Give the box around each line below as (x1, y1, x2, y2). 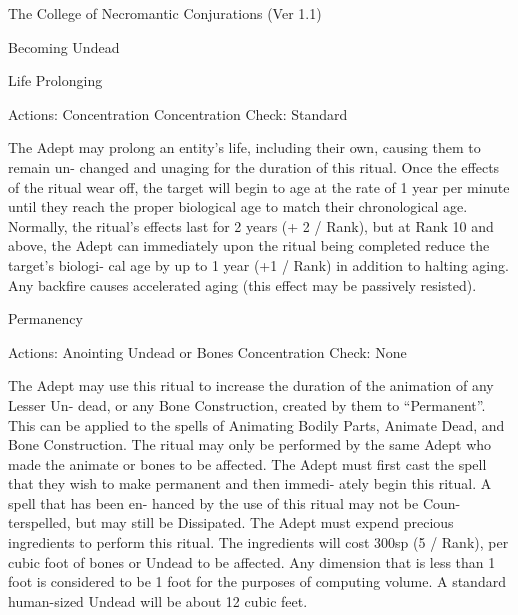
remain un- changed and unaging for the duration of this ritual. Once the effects (8, 156, 500, 177)
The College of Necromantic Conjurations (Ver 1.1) (8, 3, 322, 23)
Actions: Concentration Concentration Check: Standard (8, 103, 348, 124)
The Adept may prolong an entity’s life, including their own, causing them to (8, 137, 481, 158)
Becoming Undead (8, 36, 120, 57)
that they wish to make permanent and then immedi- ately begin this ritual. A (8, 473, 492, 494)
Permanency (8, 308, 83, 329)
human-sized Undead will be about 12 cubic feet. (8, 590, 308, 611)
